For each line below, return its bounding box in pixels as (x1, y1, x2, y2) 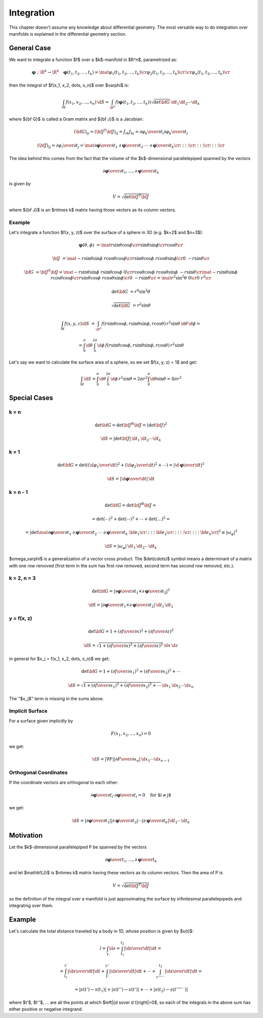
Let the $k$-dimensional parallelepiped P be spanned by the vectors (9, 844, 147, 850)
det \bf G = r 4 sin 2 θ (111, 288, 150, 294)
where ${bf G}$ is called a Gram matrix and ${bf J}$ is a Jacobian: (9, 116, 144, 122)
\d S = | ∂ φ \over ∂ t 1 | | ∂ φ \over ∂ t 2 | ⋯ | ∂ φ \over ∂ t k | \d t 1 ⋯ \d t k (72, 818, 190, 824)
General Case (9, 44, 51, 52)
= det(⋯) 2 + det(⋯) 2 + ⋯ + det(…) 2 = (92, 515, 170, 522)
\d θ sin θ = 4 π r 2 (150, 375, 182, 382)
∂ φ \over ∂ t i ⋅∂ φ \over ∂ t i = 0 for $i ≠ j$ (90, 792, 171, 799)
